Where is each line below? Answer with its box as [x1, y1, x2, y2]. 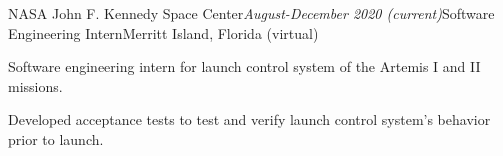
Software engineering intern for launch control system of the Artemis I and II [8, 56, 481, 77]
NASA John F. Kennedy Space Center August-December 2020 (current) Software [8, 3, 495, 23]
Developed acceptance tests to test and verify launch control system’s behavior [8, 109, 491, 130]
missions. [8, 75, 63, 96]
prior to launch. [8, 128, 104, 149]
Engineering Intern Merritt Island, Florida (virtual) [8, 22, 319, 43]
